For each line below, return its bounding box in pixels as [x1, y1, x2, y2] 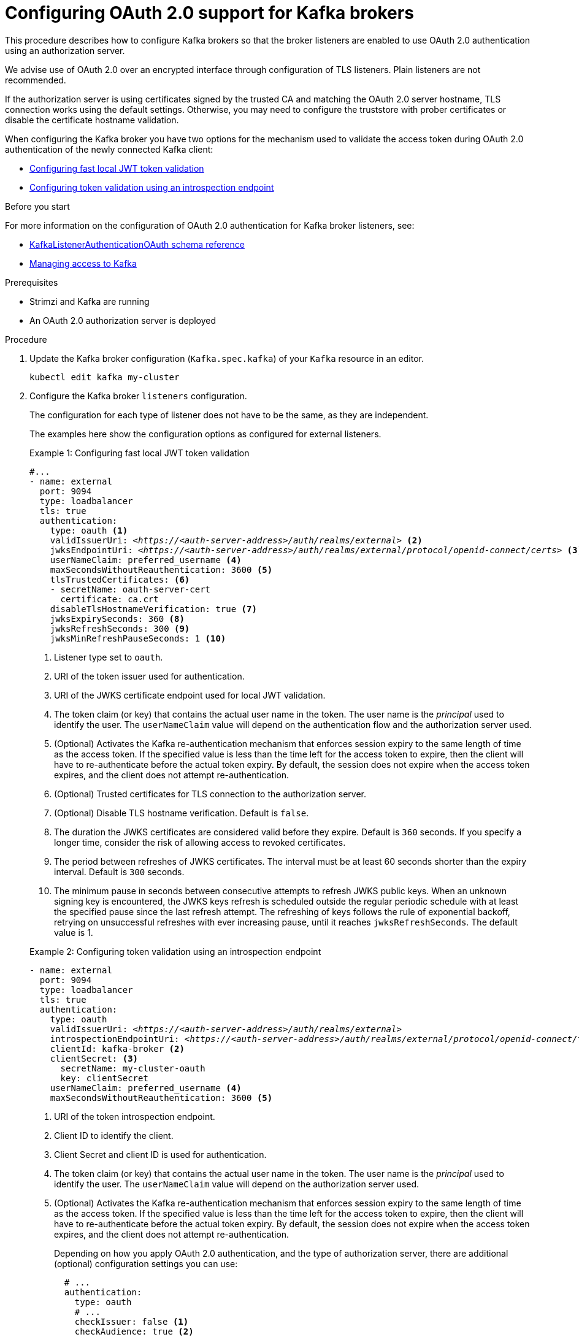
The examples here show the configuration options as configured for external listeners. [29, 428, 382, 439]
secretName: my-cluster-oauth [60, 1063, 205, 1073]
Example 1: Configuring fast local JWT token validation [29, 447, 250, 458]
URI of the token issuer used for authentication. [54, 670, 245, 681]
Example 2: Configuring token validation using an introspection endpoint [29, 946, 321, 957]
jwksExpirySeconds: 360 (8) [50, 613, 185, 624]
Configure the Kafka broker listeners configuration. [29, 390, 247, 401]
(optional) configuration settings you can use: [54, 1258, 238, 1269]
